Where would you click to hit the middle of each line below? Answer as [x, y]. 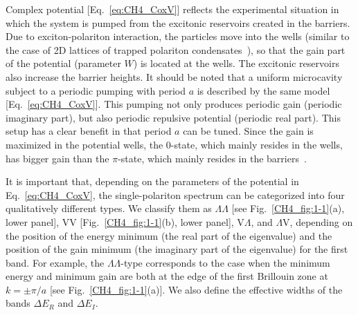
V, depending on [318, 221]
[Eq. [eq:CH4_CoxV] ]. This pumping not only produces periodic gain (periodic [174, 104]
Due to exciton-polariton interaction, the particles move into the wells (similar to [178, 36]
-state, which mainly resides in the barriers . [212, 158]
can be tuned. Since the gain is [248, 131]
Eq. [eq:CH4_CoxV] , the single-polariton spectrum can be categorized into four [175, 194]
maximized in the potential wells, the [84, 144]
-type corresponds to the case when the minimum [225, 262]
